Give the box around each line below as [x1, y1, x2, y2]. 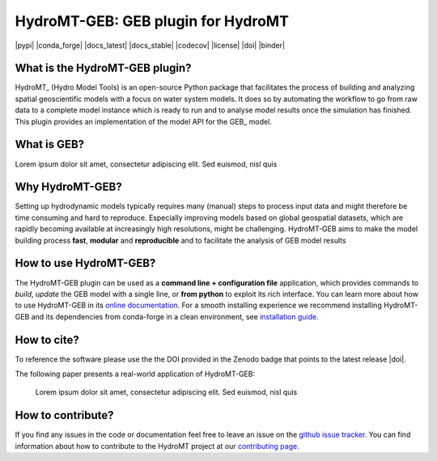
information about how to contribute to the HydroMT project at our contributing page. [15, 441, 299, 450]
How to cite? [15, 332, 80, 347]
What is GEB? [15, 137, 85, 151]
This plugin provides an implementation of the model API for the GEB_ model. [15, 116, 273, 126]
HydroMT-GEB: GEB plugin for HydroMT [15, 12, 289, 30]
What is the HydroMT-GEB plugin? [15, 61, 192, 75]
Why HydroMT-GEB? [15, 180, 122, 194]
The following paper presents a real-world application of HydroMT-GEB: [15, 369, 255, 379]
